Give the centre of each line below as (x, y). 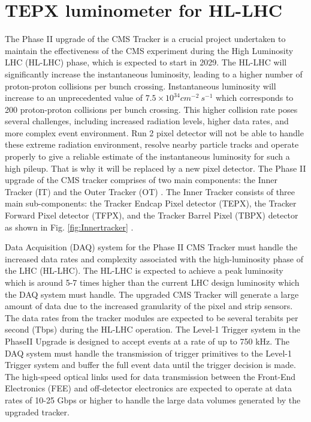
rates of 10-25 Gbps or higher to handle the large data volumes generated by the (153, 399)
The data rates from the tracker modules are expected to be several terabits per (152, 317)
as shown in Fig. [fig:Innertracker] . (69, 227)
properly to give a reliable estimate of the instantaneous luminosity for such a (147, 156)
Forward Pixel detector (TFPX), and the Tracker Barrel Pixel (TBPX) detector (152, 215)
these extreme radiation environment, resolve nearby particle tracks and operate (152, 144)
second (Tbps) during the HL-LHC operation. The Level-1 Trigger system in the (153, 329)
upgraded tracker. (37, 411)
